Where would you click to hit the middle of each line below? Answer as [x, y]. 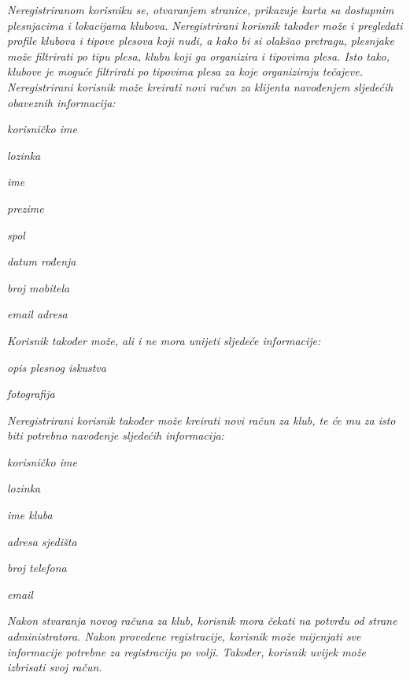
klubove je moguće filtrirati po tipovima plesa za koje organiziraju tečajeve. [185, 71]
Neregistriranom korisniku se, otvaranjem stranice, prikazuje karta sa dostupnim [201, 9]
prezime [26, 208]
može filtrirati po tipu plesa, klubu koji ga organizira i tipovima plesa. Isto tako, [199, 56]
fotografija [31, 394]
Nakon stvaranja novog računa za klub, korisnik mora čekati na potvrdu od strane [202, 621]
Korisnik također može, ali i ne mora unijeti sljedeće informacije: [164, 340]
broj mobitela [39, 287]
